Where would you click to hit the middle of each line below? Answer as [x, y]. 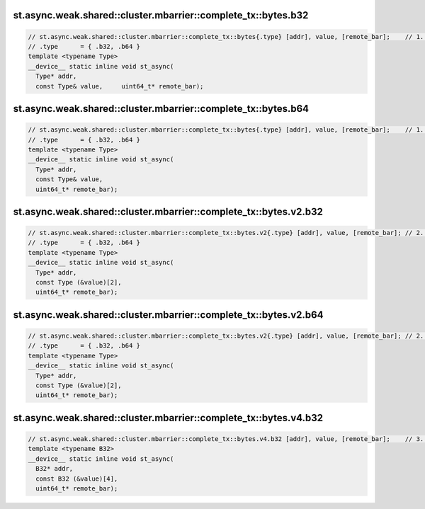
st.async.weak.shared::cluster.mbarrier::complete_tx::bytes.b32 [161, 15]
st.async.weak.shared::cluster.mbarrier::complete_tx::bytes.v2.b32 [168, 211]
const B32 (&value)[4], [77, 479]
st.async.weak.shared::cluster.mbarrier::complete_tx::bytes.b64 [161, 109]
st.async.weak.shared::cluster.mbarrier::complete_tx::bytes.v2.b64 [168, 315]
